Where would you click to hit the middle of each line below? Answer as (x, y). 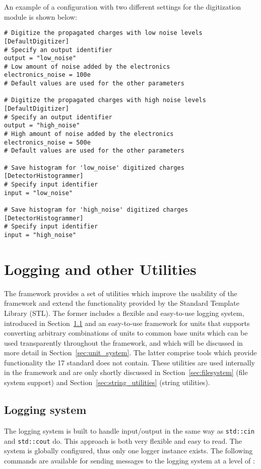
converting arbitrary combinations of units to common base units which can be (126, 333)
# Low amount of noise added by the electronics (87, 66)
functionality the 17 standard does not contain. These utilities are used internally (129, 362)
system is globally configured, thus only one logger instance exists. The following (128, 451)
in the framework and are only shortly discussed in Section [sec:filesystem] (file (126, 372)
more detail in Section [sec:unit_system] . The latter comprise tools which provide (130, 353)
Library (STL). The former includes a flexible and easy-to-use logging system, (124, 313)
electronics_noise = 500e (47, 142)
